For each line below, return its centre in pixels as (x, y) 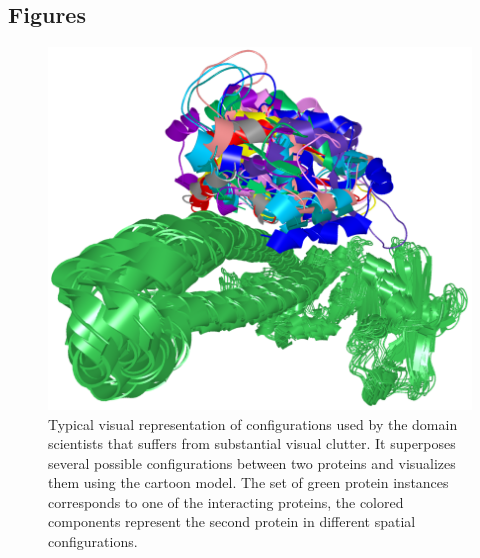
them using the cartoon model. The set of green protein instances (248, 482)
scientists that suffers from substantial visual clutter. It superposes (252, 443)
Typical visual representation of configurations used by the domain (253, 423)
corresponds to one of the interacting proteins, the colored (226, 501)
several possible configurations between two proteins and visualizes (252, 462)
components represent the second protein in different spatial (232, 521)
